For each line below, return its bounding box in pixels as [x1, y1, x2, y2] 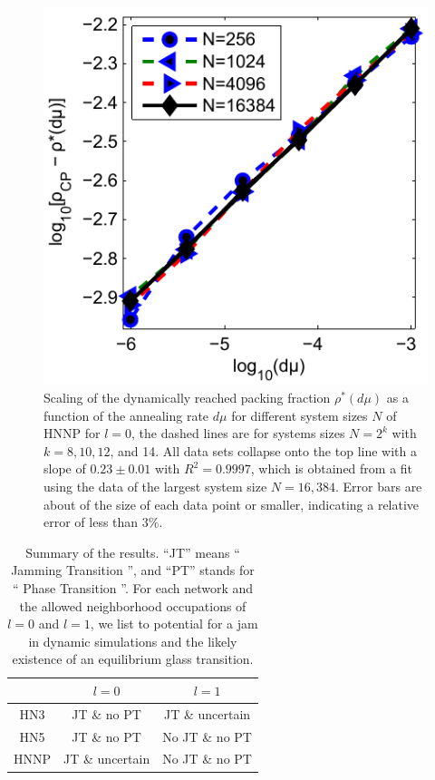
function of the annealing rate [43, 405, 209, 424]
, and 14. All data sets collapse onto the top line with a [110, 441, 417, 460]
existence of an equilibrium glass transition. [12, 649, 254, 668]
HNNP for [43, 424, 101, 443]
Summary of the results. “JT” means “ [25, 542, 240, 561]
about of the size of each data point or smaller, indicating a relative [43, 494, 420, 513]
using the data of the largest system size [43, 476, 267, 495]
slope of [43, 459, 86, 478]
